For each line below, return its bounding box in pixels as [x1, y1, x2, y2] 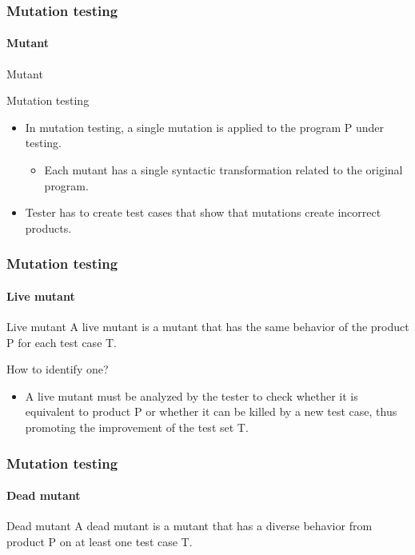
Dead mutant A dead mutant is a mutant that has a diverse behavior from [6, 517, 373, 534]
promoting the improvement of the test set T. [25, 419, 249, 435]
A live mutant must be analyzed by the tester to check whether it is [25, 387, 358, 404]
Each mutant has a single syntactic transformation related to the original [44, 162, 403, 178]
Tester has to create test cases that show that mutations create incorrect [25, 204, 381, 221]
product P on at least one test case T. [6, 533, 193, 549]
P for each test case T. [6, 333, 118, 350]
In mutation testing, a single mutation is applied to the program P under [25, 118, 384, 135]
